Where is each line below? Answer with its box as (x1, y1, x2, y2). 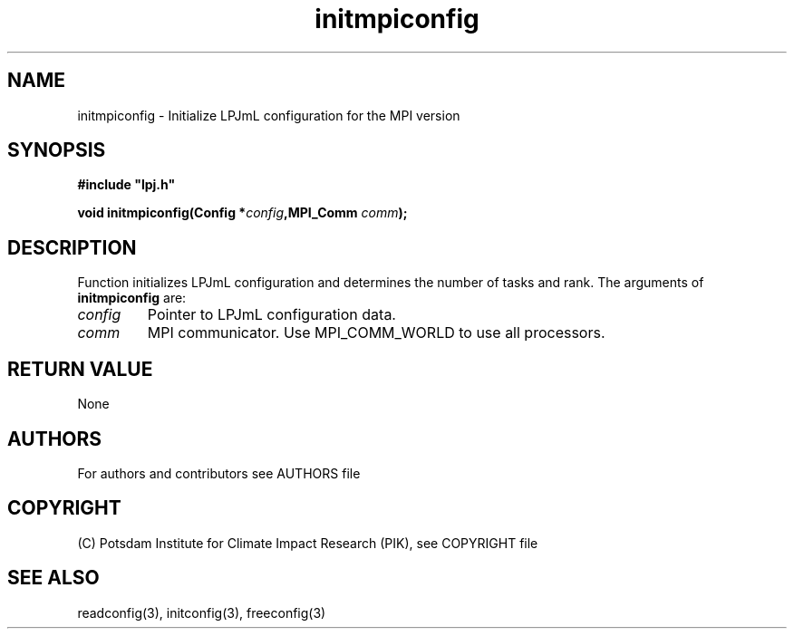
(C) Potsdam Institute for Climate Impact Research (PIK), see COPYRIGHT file (77, 535, 538, 551)
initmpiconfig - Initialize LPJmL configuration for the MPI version (77, 107, 460, 123)
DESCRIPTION (7, 236, 137, 259)
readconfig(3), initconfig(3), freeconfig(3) (77, 604, 326, 621)
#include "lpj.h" (77, 177, 176, 193)
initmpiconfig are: (77, 290, 187, 306)
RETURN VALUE (7, 357, 153, 381)
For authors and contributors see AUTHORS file (77, 465, 361, 481)
